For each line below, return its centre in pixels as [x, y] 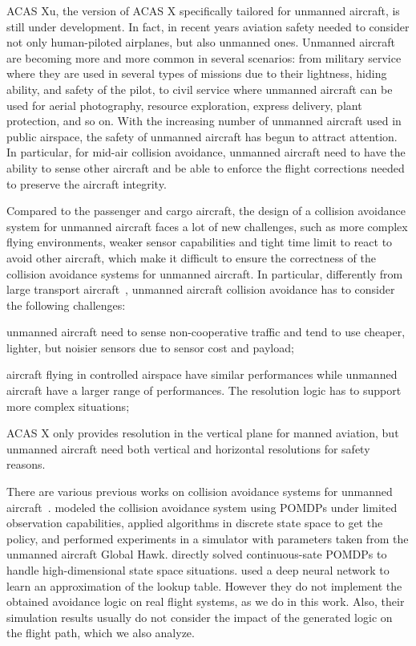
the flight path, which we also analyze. [101, 633]
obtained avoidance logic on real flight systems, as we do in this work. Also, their [206, 601]
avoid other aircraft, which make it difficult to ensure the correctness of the [191, 257]
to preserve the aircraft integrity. [87, 183]
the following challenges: [66, 305]
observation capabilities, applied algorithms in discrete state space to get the [195, 523]
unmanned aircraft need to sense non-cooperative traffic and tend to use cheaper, [206, 332]
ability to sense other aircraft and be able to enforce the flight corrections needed [206, 167]
